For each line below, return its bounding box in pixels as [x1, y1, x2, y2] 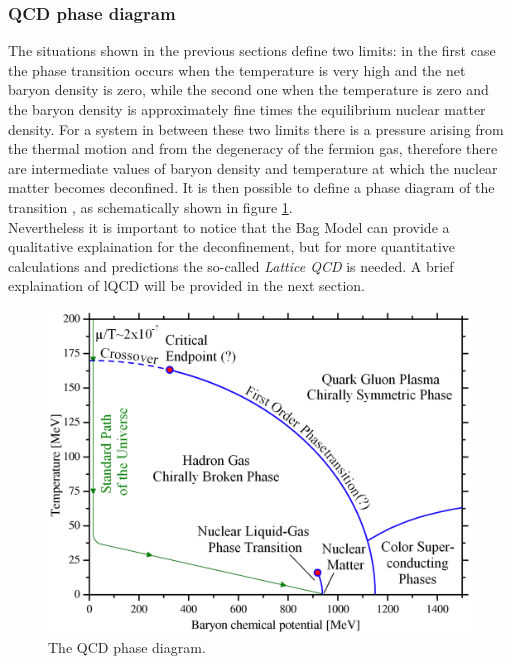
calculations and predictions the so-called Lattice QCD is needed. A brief [8, 255, 454, 276]
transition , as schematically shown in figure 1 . [8, 196, 293, 217]
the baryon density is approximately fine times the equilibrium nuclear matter [8, 99, 486, 119]
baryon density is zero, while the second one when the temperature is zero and [8, 79, 489, 100]
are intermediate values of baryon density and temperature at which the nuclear [8, 157, 498, 178]
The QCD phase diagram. [48, 636, 206, 657]
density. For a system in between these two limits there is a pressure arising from [8, 118, 504, 139]
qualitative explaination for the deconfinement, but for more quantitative [8, 236, 456, 257]
